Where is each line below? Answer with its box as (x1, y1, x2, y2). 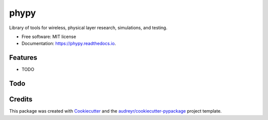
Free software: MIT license (21, 34, 76, 40)
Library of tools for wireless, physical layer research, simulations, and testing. (9, 25, 168, 31)
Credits (9, 95, 33, 104)
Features (9, 53, 37, 62)
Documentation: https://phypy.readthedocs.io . (21, 40, 116, 46)
